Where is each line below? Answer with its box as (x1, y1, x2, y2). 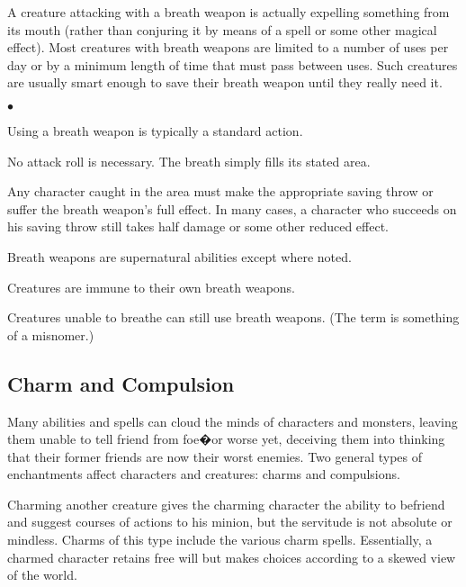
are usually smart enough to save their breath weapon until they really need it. (7, 73, 443, 92)
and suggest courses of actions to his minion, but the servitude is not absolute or (7, 512, 453, 531)
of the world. (7, 565, 77, 584)
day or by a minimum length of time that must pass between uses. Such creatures (7, 55, 458, 74)
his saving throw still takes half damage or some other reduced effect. (7, 217, 389, 236)
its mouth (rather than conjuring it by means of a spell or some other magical (7, 20, 437, 39)
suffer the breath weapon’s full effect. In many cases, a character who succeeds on (7, 199, 457, 218)
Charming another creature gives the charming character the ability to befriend (7, 494, 445, 513)
